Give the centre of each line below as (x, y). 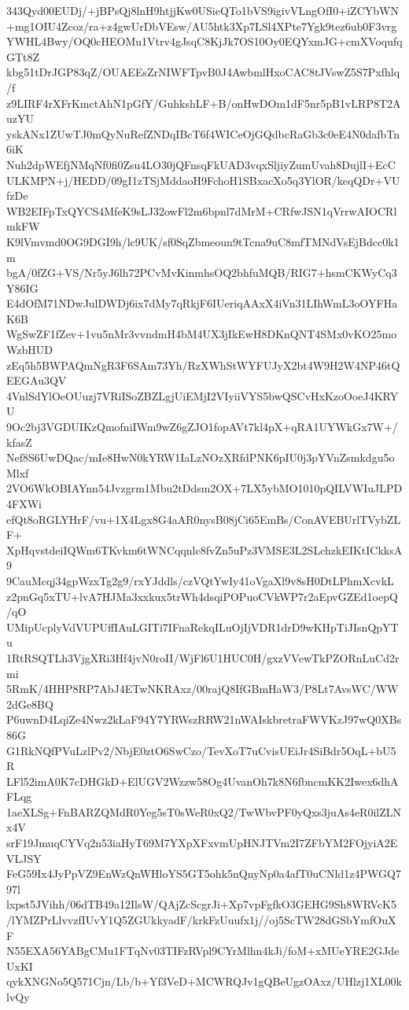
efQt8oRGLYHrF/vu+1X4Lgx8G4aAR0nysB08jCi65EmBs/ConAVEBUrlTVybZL (204, 519)
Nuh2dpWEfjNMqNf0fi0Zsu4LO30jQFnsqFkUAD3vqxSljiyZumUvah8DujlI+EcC (201, 164)
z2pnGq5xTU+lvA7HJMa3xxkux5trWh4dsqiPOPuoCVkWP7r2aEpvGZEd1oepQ (202, 596)
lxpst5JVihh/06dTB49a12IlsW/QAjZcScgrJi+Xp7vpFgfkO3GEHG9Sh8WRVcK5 (201, 904)
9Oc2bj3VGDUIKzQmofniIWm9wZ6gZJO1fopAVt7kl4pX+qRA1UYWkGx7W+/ (202, 427)
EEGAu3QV (37, 380)
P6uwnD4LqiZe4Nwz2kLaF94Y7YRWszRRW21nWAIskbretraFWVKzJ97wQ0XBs (204, 719)
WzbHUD (29, 350)
